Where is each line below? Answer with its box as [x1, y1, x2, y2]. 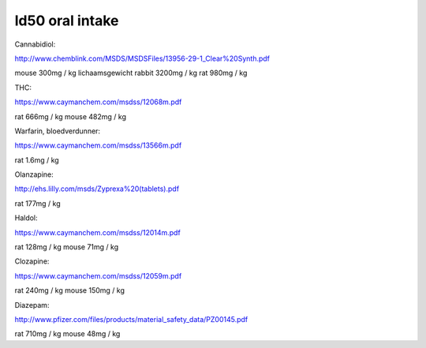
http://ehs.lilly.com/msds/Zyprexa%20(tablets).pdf [14, 184, 180, 193]
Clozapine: [14, 256, 50, 266]
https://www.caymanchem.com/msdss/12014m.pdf [14, 227, 181, 237]
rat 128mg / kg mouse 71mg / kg [14, 242, 118, 252]
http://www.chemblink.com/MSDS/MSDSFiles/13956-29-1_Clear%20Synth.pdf [14, 54, 271, 63]
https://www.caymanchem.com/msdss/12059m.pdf [14, 271, 182, 280]
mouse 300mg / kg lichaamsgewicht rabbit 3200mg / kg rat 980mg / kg [14, 68, 248, 78]
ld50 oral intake [14, 12, 119, 29]
